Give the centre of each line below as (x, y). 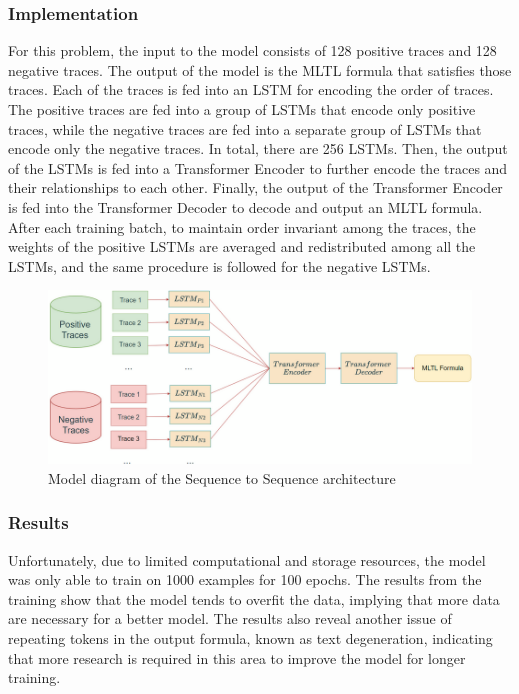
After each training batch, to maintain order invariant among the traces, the (242, 226)
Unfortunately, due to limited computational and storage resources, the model (247, 559)
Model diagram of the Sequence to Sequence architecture (222, 477)
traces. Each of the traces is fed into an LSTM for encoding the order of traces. (251, 89)
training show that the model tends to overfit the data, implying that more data (254, 598)
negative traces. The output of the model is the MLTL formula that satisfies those (260, 69)
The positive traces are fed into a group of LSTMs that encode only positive (242, 109)
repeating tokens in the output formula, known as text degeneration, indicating (250, 637)
